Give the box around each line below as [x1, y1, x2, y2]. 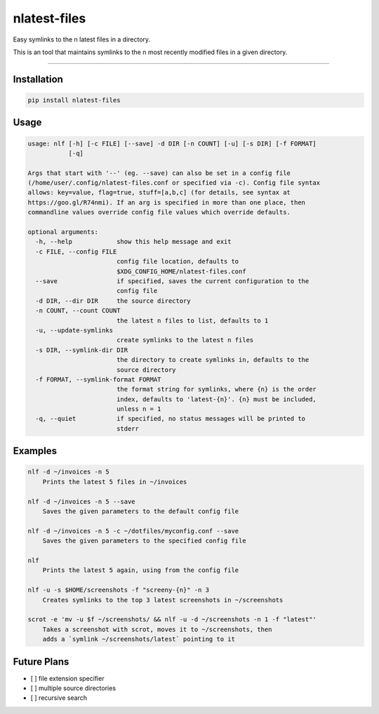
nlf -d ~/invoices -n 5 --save [27, 498, 136, 505]
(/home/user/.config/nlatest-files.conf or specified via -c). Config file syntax [27, 179, 321, 187]
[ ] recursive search [30, 694, 88, 702]
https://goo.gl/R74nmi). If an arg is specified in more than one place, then [27, 198, 305, 207]
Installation [13, 73, 63, 85]
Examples [13, 445, 58, 457]
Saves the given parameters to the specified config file [42, 537, 246, 545]
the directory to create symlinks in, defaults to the [116, 356, 310, 364]
